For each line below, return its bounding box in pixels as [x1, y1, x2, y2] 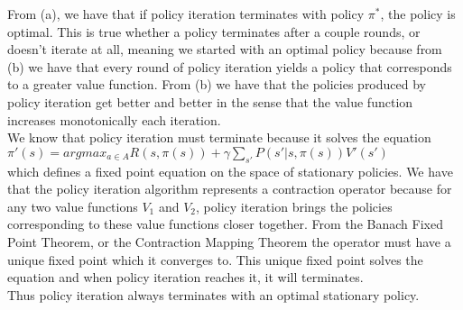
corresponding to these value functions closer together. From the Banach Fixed [7, 214, 443, 233]
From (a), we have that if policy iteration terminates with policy [7, 5, 365, 23]
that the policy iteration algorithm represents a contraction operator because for [7, 179, 452, 198]
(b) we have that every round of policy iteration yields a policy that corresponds [7, 57, 452, 76]
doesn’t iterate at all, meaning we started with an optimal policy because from [7, 40, 442, 59]
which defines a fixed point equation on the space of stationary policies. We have [7, 161, 453, 180]
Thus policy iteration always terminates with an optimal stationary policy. [7, 285, 420, 304]
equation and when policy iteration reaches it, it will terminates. [7, 268, 364, 287]
